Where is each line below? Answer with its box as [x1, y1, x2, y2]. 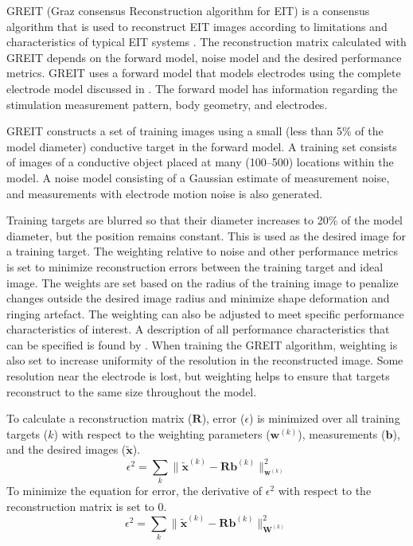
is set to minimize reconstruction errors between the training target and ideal [6, 258, 384, 275]
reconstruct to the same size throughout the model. [6, 383, 257, 400]
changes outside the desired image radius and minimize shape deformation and [6, 290, 390, 306]
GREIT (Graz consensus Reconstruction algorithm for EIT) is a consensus [6, 2, 370, 18]
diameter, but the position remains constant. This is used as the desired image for [6, 227, 407, 244]
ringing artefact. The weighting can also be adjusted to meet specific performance [6, 305, 404, 322]
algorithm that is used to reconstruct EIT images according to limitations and [6, 18, 388, 34]
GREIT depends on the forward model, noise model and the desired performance [6, 49, 402, 65]
